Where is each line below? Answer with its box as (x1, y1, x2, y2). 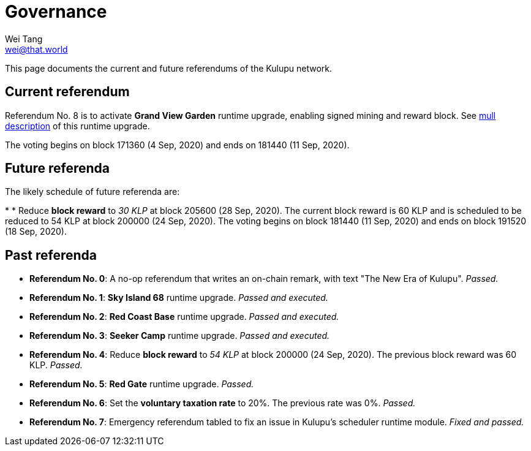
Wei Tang (5, 33, 43, 44)
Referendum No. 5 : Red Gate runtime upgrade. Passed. (29, 379, 254, 390)
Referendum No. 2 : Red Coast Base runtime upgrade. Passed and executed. (29, 311, 339, 322)
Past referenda (5, 247, 97, 263)
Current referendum (5, 84, 130, 100)
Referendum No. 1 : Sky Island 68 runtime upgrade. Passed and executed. (29, 292, 328, 303)
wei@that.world (5, 44, 68, 55)
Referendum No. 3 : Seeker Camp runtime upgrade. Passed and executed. (29, 330, 330, 341)
